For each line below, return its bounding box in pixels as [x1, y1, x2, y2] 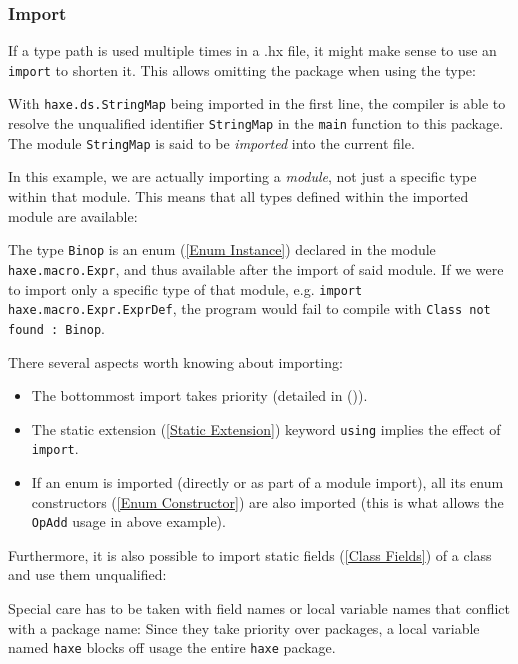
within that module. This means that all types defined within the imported [8, 186, 469, 207]
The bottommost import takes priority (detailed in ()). [31, 385, 368, 406]
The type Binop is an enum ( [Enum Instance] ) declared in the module [8, 239, 436, 260]
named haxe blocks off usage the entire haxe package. [8, 637, 336, 658]
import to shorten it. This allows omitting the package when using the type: [8, 59, 476, 80]
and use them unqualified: [8, 564, 167, 585]
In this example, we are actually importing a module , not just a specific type [8, 166, 477, 187]
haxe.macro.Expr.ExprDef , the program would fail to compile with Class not [8, 298, 491, 319]
